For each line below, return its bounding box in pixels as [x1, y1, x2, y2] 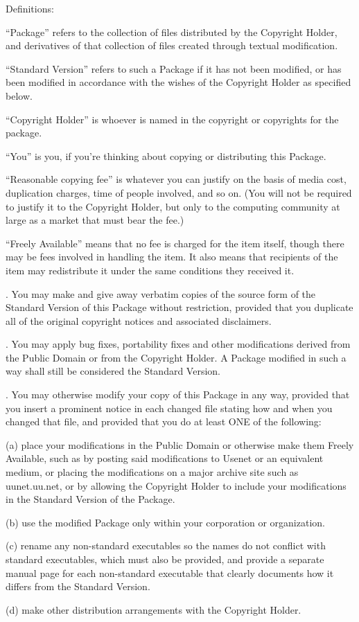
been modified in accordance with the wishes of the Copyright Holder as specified [6, 75, 351, 89]
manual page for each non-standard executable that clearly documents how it [6, 565, 334, 580]
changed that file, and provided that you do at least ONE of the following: [6, 414, 322, 429]
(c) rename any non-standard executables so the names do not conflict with [6, 538, 326, 553]
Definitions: [6, 1, 54, 15]
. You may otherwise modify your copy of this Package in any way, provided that [6, 387, 350, 402]
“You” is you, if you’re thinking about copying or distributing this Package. [6, 148, 326, 163]
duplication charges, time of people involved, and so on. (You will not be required [6, 185, 352, 199]
